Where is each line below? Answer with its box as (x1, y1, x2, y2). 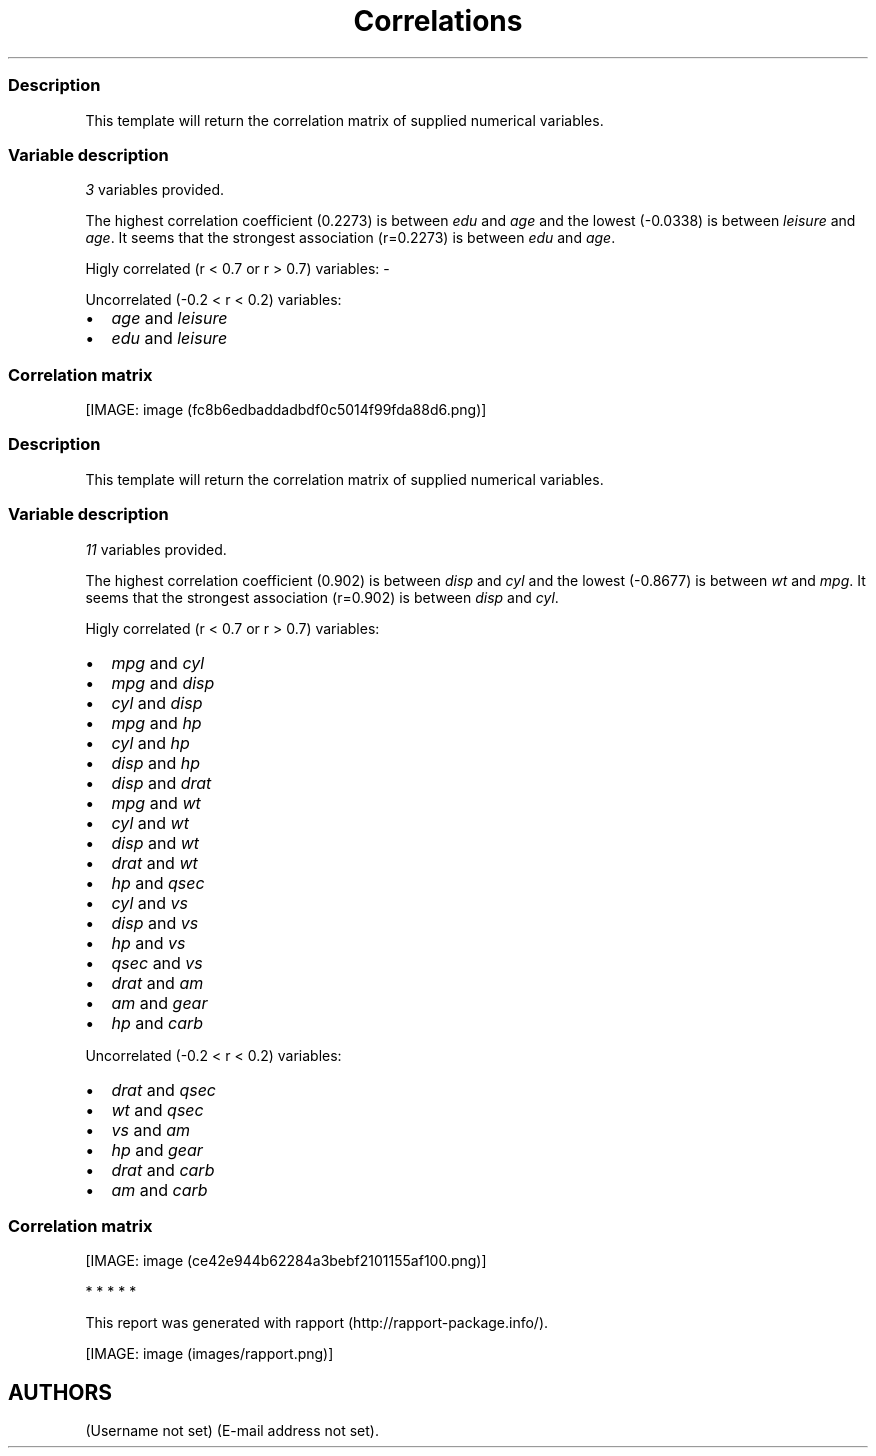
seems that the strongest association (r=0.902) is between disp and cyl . (85, 588, 559, 606)
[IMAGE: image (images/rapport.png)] (85, 1345, 334, 1363)
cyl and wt (111, 812, 189, 833)
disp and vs (111, 912, 199, 933)
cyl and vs (111, 892, 188, 913)
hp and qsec (111, 872, 205, 893)
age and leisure (111, 308, 228, 329)
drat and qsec (111, 1079, 216, 1100)
